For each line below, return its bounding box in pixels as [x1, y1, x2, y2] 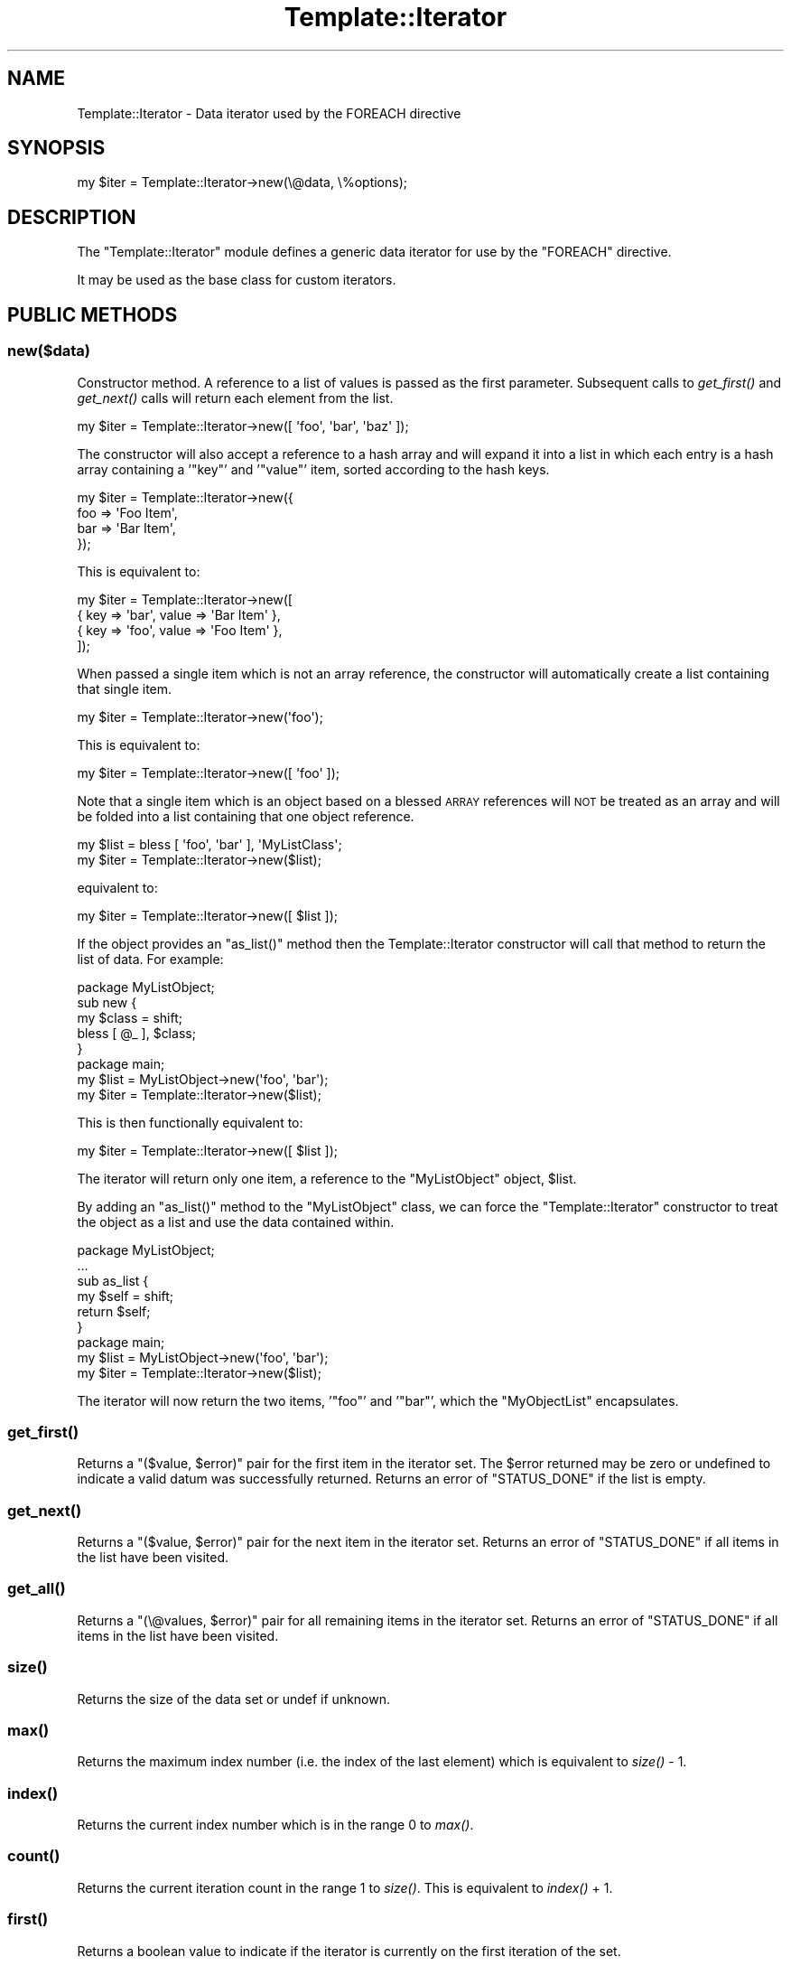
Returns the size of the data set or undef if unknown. [77, 1690, 391, 1707]
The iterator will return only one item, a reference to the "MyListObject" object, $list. [77, 1170, 577, 1186]
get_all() [7, 1579, 66, 1598]
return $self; [77, 1303, 151, 1319]
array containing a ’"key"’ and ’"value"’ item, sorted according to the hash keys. [77, 461, 550, 477]
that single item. [77, 680, 172, 697]
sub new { [77, 994, 137, 1010]
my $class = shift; [77, 1009, 182, 1025]
